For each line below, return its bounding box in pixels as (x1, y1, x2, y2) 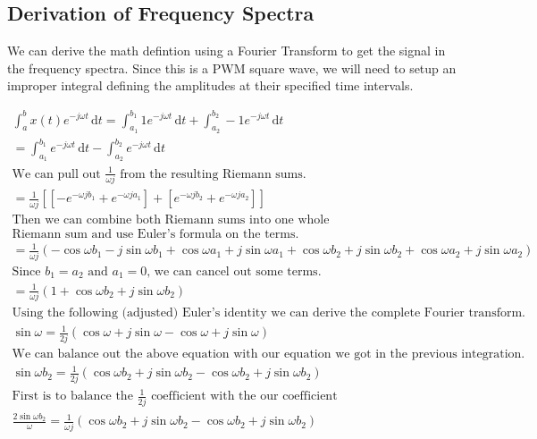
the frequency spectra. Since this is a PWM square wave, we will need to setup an (7, 58, 457, 77)
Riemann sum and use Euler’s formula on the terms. (12, 227, 299, 241)
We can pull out (12, 167, 101, 181)
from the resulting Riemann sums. (120, 167, 306, 181)
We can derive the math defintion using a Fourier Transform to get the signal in (7, 41, 446, 60)
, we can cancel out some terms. (147, 265, 322, 278)
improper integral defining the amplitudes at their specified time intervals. (7, 76, 414, 95)
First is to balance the (12, 390, 133, 403)
